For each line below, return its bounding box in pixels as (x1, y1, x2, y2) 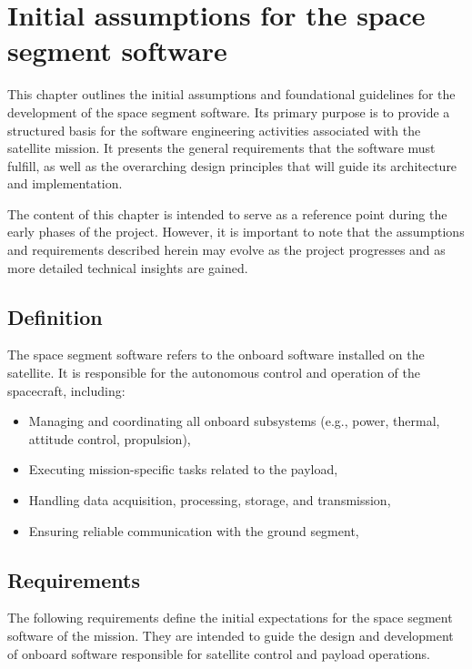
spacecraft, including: (7, 380, 126, 400)
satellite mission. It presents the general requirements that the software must (7, 138, 436, 157)
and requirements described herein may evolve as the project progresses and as (7, 240, 446, 259)
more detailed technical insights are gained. (7, 258, 248, 277)
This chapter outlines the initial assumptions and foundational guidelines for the (7, 85, 456, 104)
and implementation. (7, 174, 123, 193)
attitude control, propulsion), (28, 429, 191, 448)
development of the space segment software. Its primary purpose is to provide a (7, 102, 450, 121)
